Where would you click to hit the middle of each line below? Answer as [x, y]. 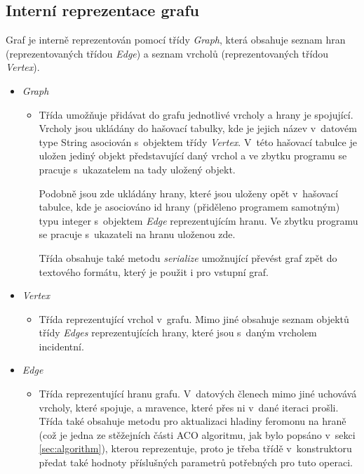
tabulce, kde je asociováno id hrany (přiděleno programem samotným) [189, 207]
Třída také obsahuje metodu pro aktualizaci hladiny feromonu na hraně [193, 421]
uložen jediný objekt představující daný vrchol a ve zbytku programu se [193, 156]
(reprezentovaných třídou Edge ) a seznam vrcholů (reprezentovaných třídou [167, 53]
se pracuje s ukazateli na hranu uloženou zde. [137, 234]
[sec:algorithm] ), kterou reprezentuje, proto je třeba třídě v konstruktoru [195, 448]
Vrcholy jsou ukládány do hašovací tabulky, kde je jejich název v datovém [198, 128]
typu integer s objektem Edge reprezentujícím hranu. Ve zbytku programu [198, 220]
